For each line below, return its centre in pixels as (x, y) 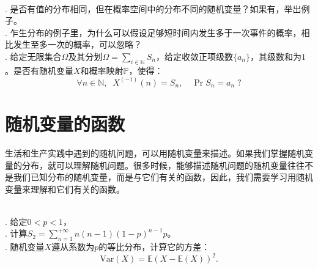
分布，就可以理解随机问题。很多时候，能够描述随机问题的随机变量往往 (163, 165)
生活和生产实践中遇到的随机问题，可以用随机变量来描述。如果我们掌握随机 (155, 153)
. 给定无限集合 (33, 56)
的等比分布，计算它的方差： (154, 247)
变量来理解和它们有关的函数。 (65, 189)
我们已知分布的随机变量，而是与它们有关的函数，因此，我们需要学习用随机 (163, 177)
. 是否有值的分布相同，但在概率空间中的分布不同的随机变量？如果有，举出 (153, 8)
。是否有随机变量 (39, 70)
